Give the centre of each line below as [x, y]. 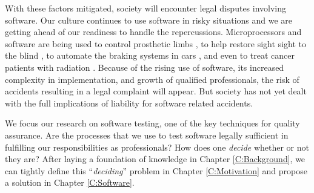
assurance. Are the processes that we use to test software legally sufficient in [147, 135]
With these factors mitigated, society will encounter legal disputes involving [146, 8]
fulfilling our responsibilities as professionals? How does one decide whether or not [157, 147]
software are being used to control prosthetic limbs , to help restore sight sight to [155, 43]
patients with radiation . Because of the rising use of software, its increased [145, 67]
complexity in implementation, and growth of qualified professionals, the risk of [152, 79]
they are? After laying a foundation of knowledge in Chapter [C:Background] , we [155, 159]
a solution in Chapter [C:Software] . [70, 182]
